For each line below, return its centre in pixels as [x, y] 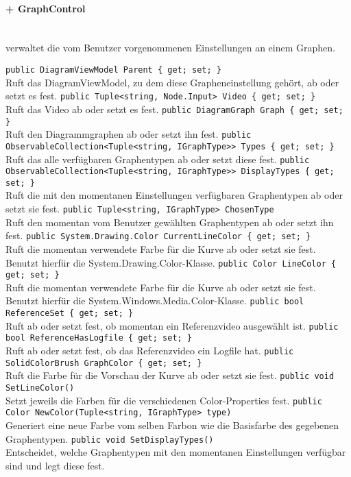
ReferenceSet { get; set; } [70, 314]
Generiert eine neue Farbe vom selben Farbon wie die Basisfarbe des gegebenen [172, 425]
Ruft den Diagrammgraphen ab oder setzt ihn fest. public [129, 134]
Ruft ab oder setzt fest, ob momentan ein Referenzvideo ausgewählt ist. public [172, 325]
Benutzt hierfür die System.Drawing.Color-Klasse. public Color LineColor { [171, 262]
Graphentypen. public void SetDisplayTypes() [110, 438]
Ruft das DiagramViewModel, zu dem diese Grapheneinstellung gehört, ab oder [172, 82]
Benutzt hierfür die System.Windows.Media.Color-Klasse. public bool [155, 301]
